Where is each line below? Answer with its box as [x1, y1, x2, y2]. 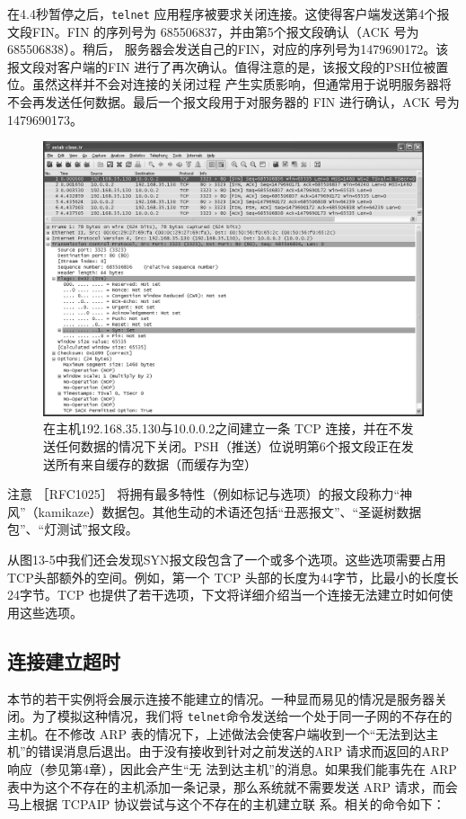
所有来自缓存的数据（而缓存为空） [55, 454, 257, 473]
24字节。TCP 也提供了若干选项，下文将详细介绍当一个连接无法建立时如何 [7, 585, 441, 604]
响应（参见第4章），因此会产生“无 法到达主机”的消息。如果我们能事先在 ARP [7, 759, 457, 778]
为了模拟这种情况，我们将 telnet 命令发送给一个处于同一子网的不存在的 [31, 707, 453, 726]
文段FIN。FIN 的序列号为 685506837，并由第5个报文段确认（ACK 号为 [7, 22, 419, 40]
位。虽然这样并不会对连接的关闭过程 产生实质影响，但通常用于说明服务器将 [7, 75, 452, 93]
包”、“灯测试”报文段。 [7, 520, 138, 539]
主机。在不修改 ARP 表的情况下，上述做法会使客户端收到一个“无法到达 [7, 724, 426, 743]
